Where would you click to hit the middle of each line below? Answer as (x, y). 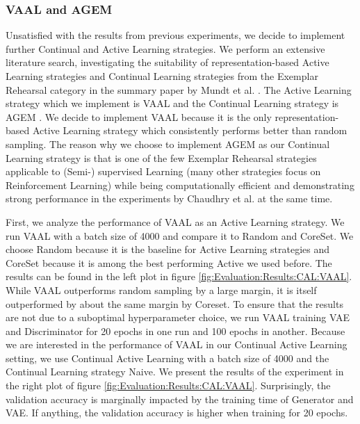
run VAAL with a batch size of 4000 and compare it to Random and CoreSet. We (180, 235)
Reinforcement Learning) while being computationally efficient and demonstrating (180, 185)
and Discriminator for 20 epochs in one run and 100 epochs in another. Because (175, 331)
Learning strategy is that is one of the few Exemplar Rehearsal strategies (161, 157)
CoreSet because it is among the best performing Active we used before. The (169, 262)
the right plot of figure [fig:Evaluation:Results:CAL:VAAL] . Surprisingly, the (168, 385)
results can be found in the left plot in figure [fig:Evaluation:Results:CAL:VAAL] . (179, 276)
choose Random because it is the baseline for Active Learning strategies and (168, 249)
